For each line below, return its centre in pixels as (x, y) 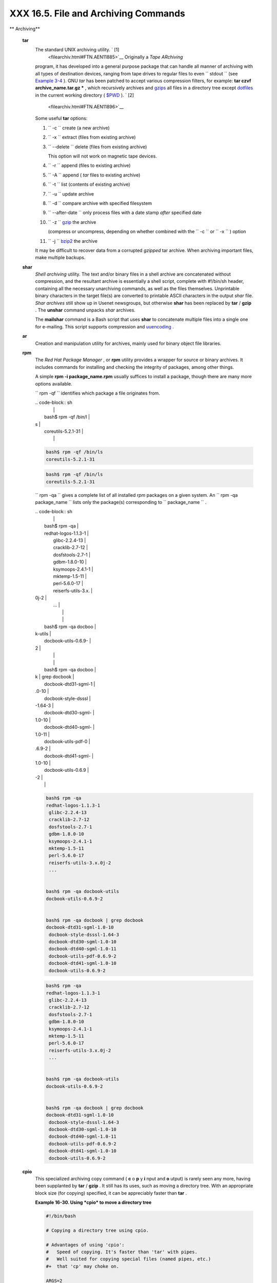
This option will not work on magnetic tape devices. (103, 156)
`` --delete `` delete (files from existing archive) (97, 147)
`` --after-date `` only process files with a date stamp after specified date (125, 212)
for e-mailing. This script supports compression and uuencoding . (104, 326)
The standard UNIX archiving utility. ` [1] (77, 50)
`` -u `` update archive (71, 194)
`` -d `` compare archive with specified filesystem (100, 203)
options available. (54, 384)
